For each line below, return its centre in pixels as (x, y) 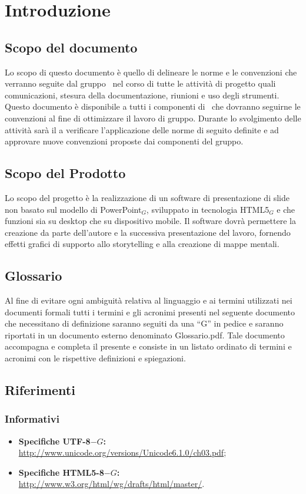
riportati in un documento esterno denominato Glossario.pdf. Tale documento (145, 335)
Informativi (32, 419)
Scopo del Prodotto (65, 173)
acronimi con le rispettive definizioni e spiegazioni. (95, 358)
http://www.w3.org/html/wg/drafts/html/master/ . (112, 484)
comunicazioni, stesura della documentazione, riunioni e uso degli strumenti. (142, 95)
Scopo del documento (71, 47)
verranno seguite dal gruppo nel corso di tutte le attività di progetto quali (140, 83)
